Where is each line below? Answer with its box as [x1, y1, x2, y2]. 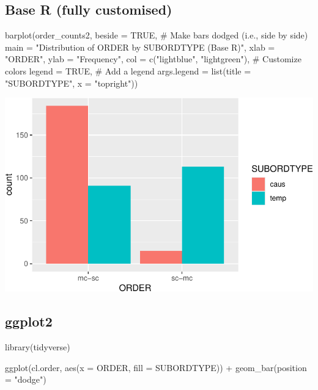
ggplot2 [5, 312, 53, 331]
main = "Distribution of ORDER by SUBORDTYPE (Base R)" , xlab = [5, 40, 275, 53]
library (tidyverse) [5, 341, 70, 353]
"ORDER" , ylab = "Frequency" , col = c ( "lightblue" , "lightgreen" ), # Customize [5, 52, 301, 65]
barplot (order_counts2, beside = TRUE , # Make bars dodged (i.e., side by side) [5, 29, 308, 42]
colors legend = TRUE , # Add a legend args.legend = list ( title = [5, 64, 251, 77]
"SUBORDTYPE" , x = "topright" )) [5, 76, 138, 89]
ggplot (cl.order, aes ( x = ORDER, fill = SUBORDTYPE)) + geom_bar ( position [5, 361, 307, 374]
